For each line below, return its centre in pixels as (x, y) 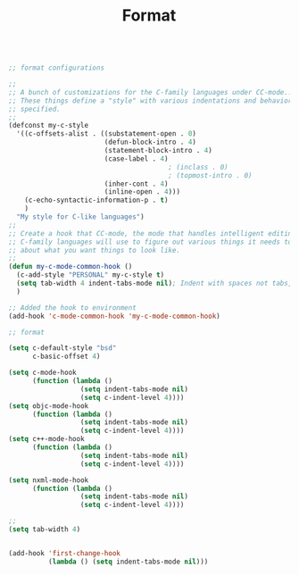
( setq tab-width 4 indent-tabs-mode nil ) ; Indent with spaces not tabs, (154, 283)
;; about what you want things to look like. (94, 250)
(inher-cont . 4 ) (136, 184)
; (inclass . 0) (198, 167)
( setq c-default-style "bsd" (62, 348)
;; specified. (35, 109)
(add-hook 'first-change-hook (65, 553)
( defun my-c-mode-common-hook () (71, 267)
